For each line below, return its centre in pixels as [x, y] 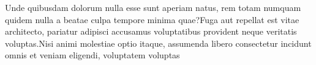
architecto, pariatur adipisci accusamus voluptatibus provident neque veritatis [151, 31]
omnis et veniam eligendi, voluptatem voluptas [92, 55]
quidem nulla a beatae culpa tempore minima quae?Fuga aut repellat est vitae [152, 19]
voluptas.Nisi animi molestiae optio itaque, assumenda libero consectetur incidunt [158, 43]
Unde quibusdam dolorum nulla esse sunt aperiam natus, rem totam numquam [153, 7]
